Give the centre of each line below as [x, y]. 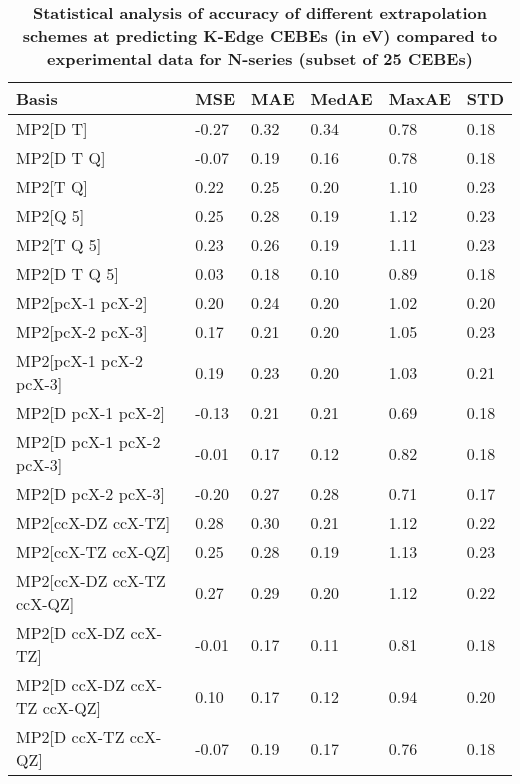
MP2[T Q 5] [59, 244]
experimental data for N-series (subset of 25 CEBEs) [260, 58]
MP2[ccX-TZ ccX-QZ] [93, 551]
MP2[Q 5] [50, 215]
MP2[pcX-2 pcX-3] [82, 331]
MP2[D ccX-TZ [70, 736]
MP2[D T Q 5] [67, 273]
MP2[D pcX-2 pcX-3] [90, 493]
